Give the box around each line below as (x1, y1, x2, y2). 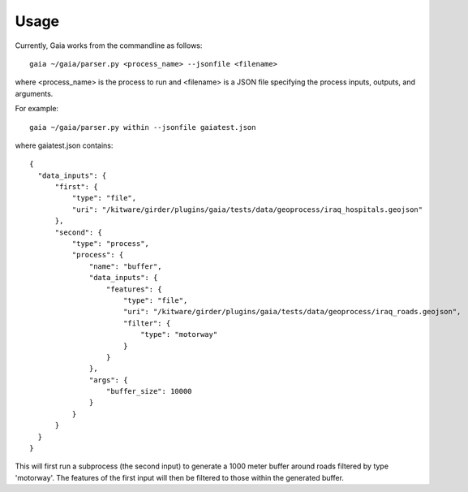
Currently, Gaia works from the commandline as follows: (15, 41, 203, 50)
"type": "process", (71, 240, 150, 248)
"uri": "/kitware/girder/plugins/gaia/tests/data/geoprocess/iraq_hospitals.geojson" (71, 205, 423, 214)
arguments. (15, 88, 54, 98)
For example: (15, 104, 59, 114)
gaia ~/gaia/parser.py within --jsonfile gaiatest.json (29, 123, 256, 132)
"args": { (89, 375, 128, 385)
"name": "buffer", (89, 261, 162, 271)
